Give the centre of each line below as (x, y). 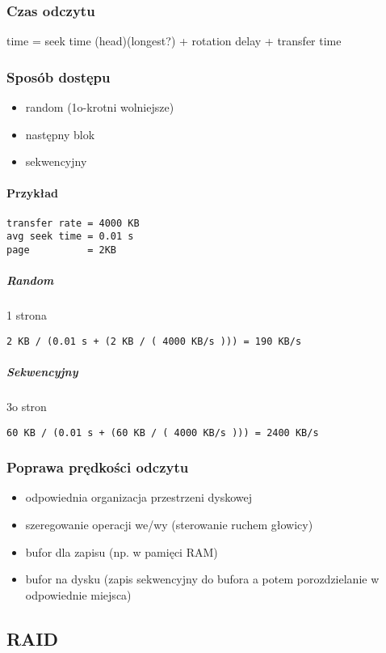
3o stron (27, 406)
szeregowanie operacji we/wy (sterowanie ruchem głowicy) (169, 525)
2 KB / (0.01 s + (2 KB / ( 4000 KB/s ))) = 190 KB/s (154, 341)
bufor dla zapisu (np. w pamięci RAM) (122, 551)
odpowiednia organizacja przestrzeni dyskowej (139, 497)
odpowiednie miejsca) (78, 594)
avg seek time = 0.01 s (70, 237)
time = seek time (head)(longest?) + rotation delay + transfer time (174, 41)
